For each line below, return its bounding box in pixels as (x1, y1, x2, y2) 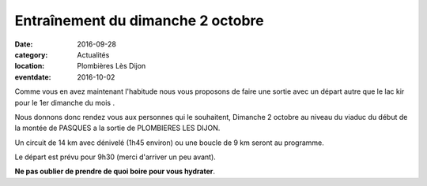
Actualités (77, 50, 110, 59)
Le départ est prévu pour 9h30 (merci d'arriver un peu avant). (14, 152, 217, 162)
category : (14, 50, 48, 59)
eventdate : (14, 72, 51, 82)
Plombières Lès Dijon (77, 61, 146, 71)
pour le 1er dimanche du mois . (14, 98, 115, 107)
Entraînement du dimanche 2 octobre (14, 12, 264, 29)
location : (14, 61, 45, 71)
